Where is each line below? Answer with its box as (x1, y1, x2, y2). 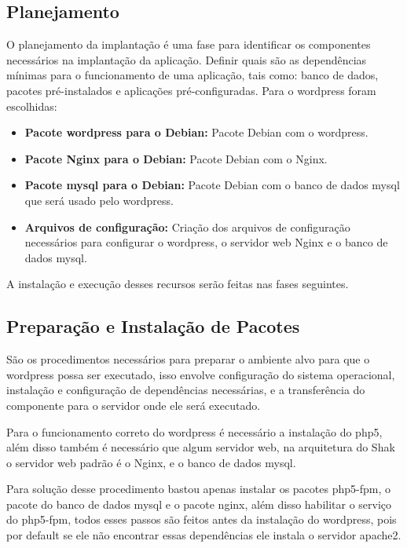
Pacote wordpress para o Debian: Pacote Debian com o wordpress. (24, 124, 368, 141)
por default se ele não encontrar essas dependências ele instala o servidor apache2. (6, 527, 401, 543)
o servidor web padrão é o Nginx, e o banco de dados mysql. (6, 454, 296, 470)
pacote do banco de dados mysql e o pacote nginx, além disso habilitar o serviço (6, 495, 392, 512)
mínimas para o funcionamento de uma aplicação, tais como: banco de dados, (6, 67, 379, 83)
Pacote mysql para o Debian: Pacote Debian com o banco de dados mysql (24, 177, 400, 193)
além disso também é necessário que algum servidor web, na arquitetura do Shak (6, 439, 395, 455)
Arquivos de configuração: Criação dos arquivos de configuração (24, 218, 350, 235)
